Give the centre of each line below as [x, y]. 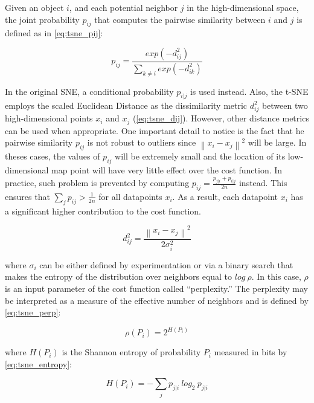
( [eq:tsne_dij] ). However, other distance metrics [221, 118]
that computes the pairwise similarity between [180, 19]
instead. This [263, 183]
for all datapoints [130, 196]
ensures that [27, 196]
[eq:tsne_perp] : [33, 312]
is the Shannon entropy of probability [131, 352]
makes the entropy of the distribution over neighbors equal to [119, 276]
